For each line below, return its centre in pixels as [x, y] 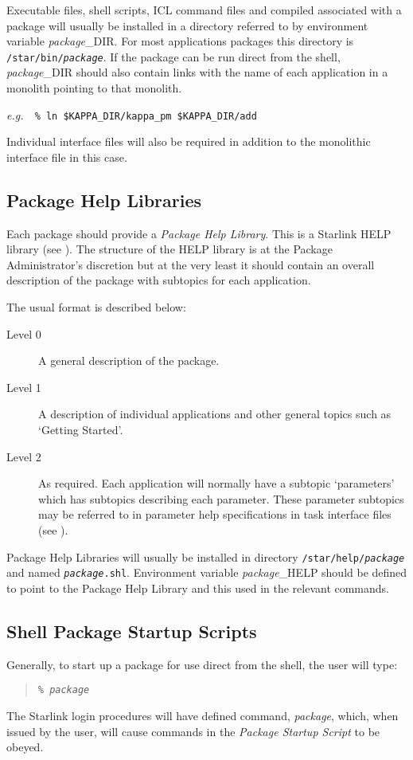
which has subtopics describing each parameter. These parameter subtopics [221, 498]
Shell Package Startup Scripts [132, 631]
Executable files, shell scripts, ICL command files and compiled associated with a [204, 10]
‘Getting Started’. [81, 430]
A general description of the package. [129, 360]
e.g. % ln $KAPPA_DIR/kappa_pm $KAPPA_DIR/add [132, 114]
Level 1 [24, 387]
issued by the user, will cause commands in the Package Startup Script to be [193, 731]
